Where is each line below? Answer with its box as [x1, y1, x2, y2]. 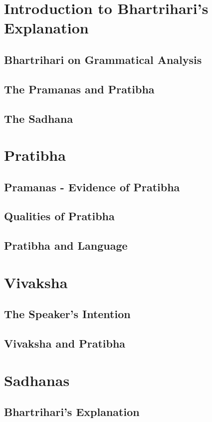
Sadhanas [4, 370, 70, 390]
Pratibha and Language [4, 238, 128, 253]
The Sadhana [4, 110, 73, 126]
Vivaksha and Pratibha [4, 336, 126, 351]
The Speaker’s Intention [4, 306, 131, 322]
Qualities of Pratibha [4, 208, 115, 224]
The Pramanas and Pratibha [4, 81, 155, 96]
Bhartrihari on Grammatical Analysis [4, 51, 202, 67]
